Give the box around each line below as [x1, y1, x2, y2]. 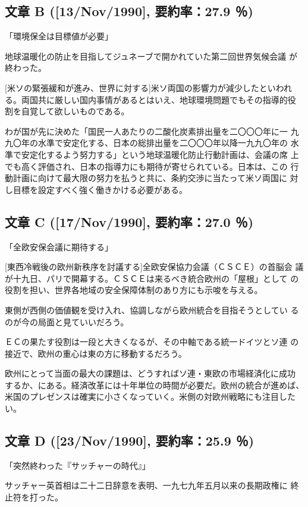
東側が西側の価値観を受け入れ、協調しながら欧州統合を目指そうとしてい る [5, 303, 299, 316]
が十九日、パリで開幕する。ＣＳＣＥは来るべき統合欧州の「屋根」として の [5, 272, 299, 284]
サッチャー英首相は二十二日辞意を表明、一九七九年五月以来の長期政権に [5, 479, 288, 492]
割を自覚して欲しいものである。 [5, 105, 130, 117]
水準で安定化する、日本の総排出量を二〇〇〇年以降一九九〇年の [37, 136, 288, 149]
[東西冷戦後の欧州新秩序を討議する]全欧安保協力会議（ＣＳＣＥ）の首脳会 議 [5, 260, 304, 273]
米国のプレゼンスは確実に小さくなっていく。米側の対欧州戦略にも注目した [5, 390, 296, 403]
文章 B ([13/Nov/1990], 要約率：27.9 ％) [5, 2, 253, 20]
